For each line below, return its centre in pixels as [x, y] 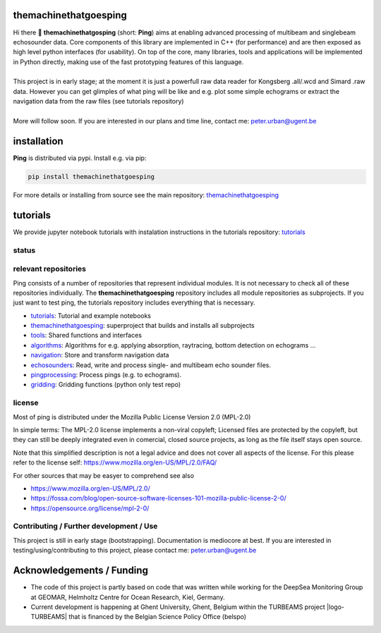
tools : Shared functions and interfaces [86, 336]
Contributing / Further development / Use [85, 527]
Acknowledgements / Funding [80, 571]
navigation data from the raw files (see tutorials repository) [98, 102]
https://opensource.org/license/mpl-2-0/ [90, 508]
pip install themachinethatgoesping [91, 177]
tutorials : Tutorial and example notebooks [91, 315]
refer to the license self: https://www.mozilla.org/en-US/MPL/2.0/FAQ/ [115, 462]
